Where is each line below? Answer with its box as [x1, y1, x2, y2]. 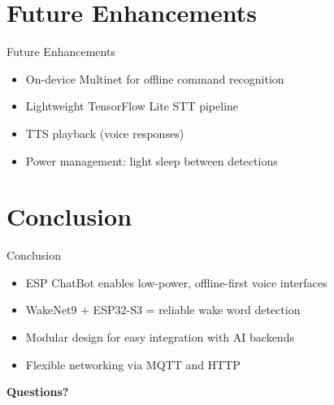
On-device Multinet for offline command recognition [25, 70, 284, 87]
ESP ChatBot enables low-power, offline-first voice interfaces [25, 274, 327, 291]
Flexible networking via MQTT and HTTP [25, 355, 241, 373]
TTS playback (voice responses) [25, 124, 184, 141]
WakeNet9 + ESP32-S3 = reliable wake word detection [25, 301, 301, 318]
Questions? [7, 383, 69, 400]
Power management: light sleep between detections [25, 152, 278, 169]
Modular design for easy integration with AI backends [25, 329, 294, 345]
